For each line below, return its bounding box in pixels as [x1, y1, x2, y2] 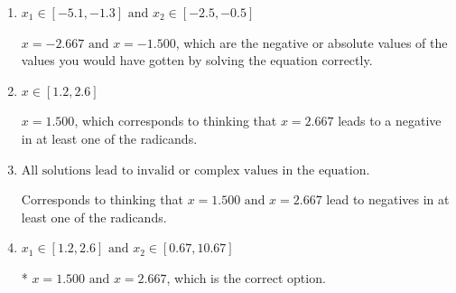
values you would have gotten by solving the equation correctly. [21, 51, 373, 70]
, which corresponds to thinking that [74, 111, 277, 130]
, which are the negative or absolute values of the [175, 33, 448, 52]
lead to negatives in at [326, 190, 450, 209]
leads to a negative [338, 111, 442, 130]
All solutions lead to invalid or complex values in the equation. [21, 164, 370, 177]
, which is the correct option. [166, 268, 326, 287]
